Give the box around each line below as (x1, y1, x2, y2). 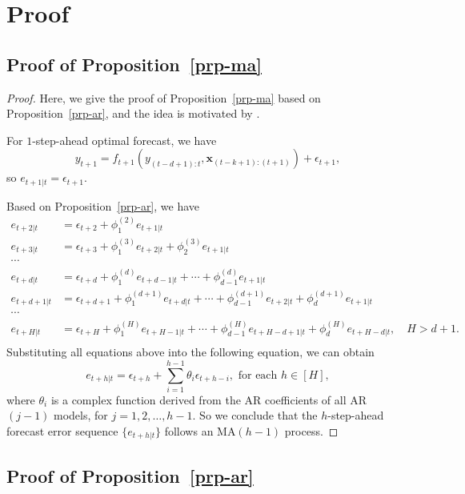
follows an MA (164, 423, 236, 440)
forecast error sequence (6, 423, 118, 440)
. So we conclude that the (192, 407, 318, 424)
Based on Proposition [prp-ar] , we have (6, 197, 200, 214)
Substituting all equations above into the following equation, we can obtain (6, 343, 375, 360)
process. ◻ (284, 423, 339, 440)
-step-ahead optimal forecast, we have (32, 131, 217, 148)
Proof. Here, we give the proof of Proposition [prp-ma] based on (6, 89, 321, 106)
